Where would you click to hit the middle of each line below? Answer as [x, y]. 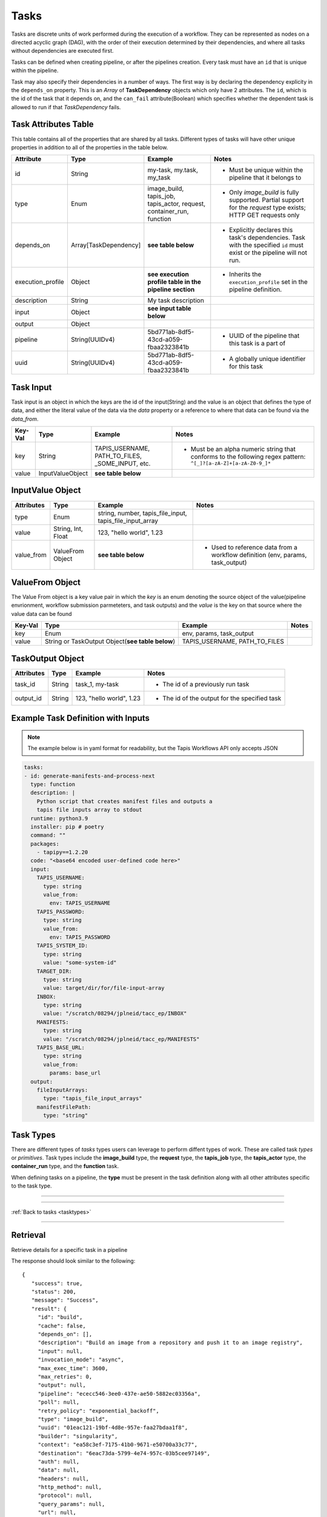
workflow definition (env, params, [259, 555]
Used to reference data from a [254, 547]
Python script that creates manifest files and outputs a [124, 801]
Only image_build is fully [264, 192]
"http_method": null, [70, 1487]
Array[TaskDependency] [106, 245]
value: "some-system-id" [80, 963]
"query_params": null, [71, 1504]
